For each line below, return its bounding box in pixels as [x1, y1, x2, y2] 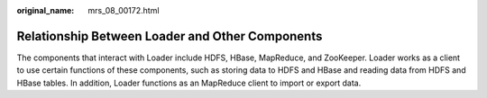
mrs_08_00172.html [87, 5, 160, 15]
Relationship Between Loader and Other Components [16, 28, 323, 44]
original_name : [16, 5, 75, 15]
